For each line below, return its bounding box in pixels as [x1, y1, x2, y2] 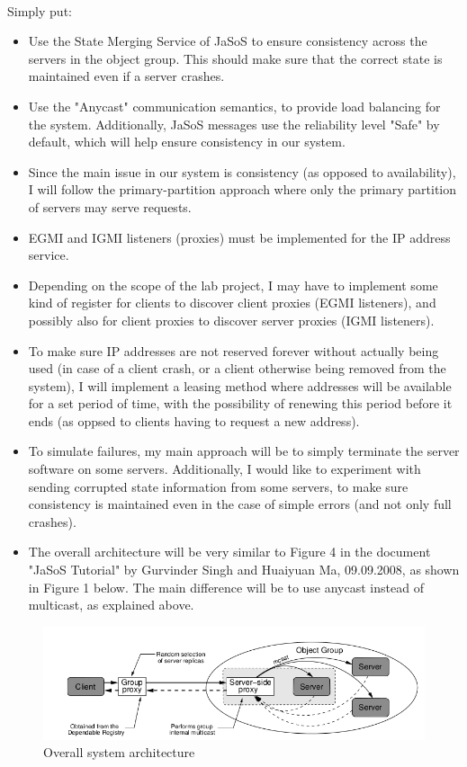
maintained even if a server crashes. [28, 67, 225, 85]
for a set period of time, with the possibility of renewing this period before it [28, 394, 453, 413]
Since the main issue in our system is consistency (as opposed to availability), [28, 162, 456, 181]
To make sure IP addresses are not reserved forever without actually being [28, 341, 439, 360]
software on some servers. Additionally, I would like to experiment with [28, 459, 421, 478]
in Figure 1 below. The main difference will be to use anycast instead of [28, 577, 424, 596]
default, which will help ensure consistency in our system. [28, 132, 346, 151]
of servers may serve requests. [28, 197, 192, 216]
